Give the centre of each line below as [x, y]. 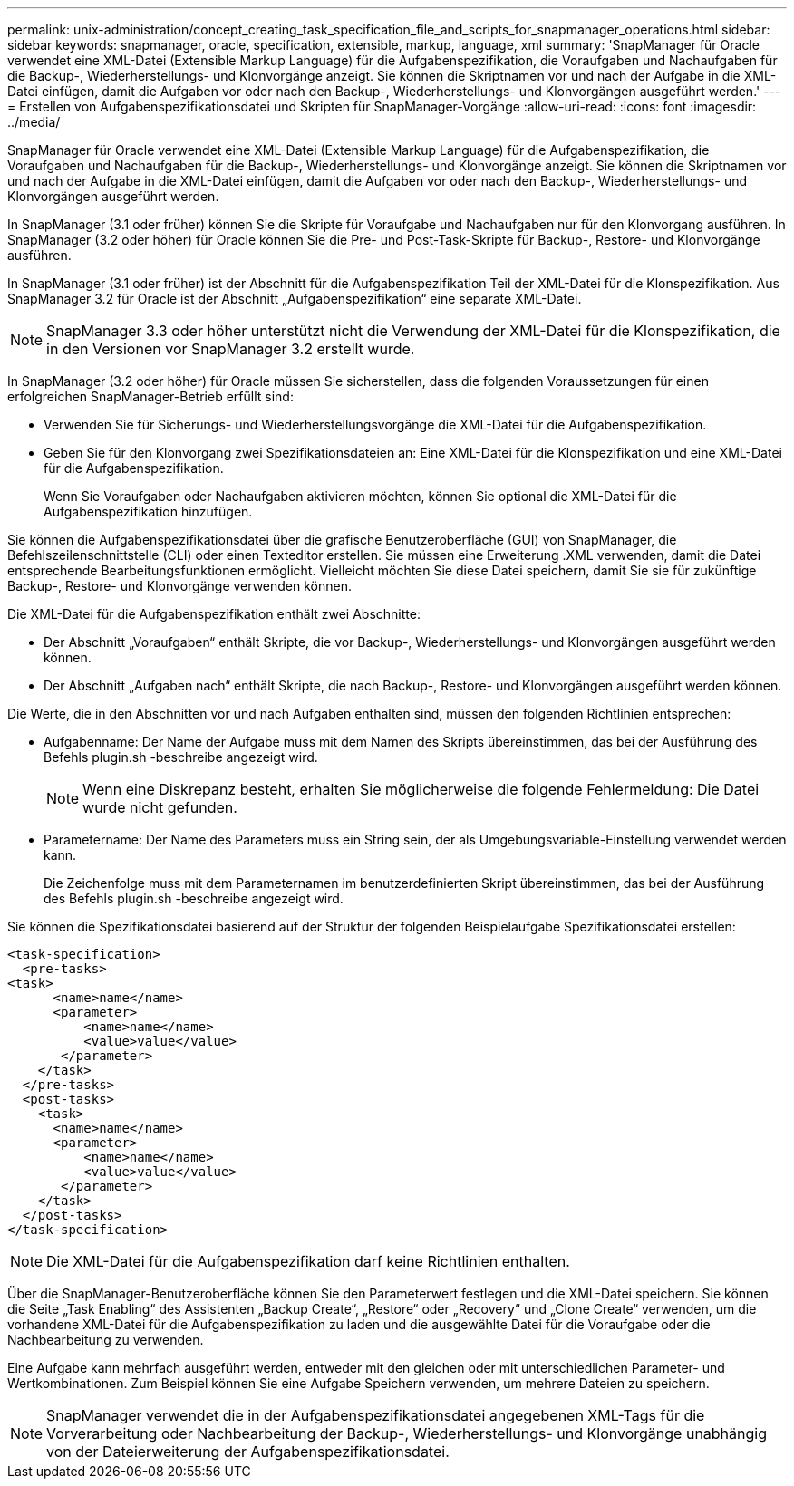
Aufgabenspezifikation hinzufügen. [148, 511]
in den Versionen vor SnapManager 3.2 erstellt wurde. [231, 349]
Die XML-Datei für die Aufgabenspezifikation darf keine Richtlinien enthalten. [308, 1261]
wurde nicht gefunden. [160, 807]
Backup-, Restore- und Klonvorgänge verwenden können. [179, 586]
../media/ [34, 122]
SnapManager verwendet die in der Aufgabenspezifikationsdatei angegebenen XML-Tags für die [376, 1415]
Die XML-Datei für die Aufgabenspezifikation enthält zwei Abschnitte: [214, 614]
